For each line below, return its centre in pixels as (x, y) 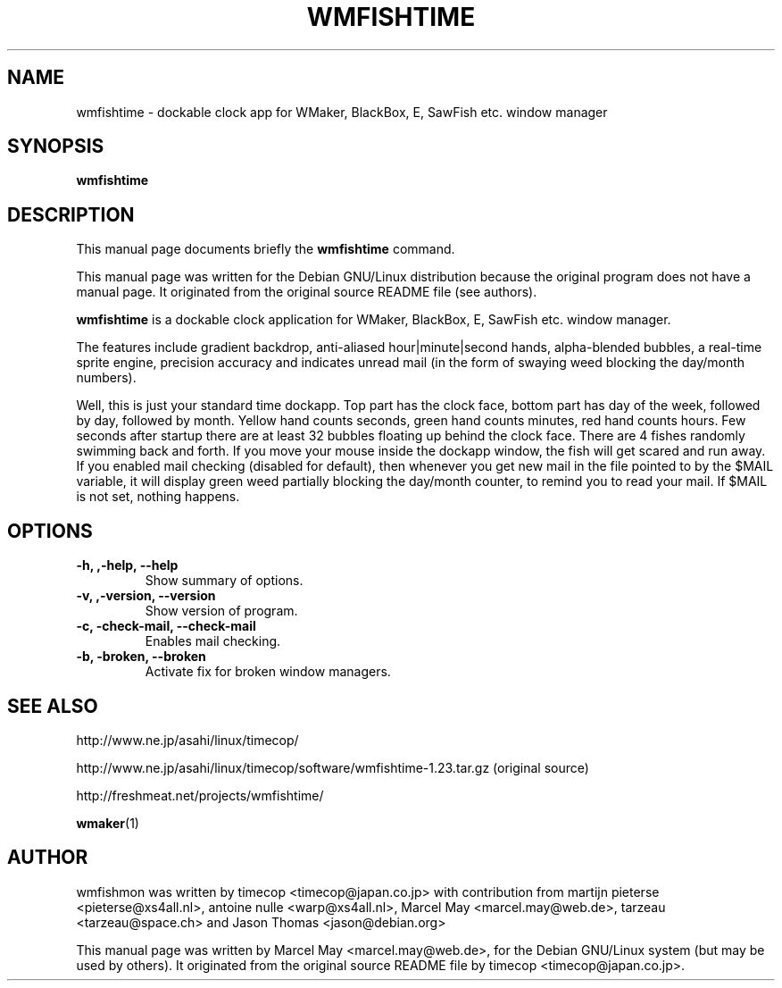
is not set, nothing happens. (158, 497)
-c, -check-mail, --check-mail (166, 626)
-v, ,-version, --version (146, 596)
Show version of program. (221, 611)
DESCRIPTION (71, 214)
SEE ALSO (53, 706)
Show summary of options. (224, 581)
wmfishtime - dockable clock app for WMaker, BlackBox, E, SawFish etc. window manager (342, 112)
